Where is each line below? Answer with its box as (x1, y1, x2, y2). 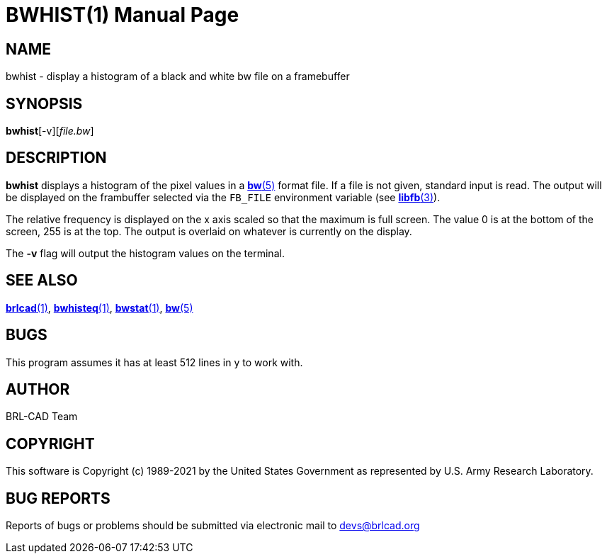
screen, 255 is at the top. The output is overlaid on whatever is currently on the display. (6, 225, 412, 237)
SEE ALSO (6, 271, 78, 290)
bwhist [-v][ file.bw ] (6, 125, 94, 137)
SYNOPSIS (6, 94, 83, 113)
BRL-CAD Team (6, 410, 78, 423)
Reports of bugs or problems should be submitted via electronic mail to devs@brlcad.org (6, 519, 420, 532)
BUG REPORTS (6, 489, 110, 507)
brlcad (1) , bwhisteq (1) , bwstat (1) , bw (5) (6, 301, 193, 314)
